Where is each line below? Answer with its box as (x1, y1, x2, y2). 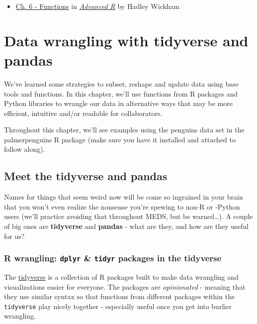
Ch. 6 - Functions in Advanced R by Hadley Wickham (15, 1, 180, 11)
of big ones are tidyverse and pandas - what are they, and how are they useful (4, 221, 249, 231)
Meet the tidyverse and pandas (4, 168, 168, 184)
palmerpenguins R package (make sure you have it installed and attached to (4, 134, 236, 144)
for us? (4, 230, 25, 241)
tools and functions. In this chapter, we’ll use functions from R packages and (4, 88, 238, 99)
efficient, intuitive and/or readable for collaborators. (4, 108, 163, 118)
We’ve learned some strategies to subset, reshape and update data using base (4, 78, 239, 89)
